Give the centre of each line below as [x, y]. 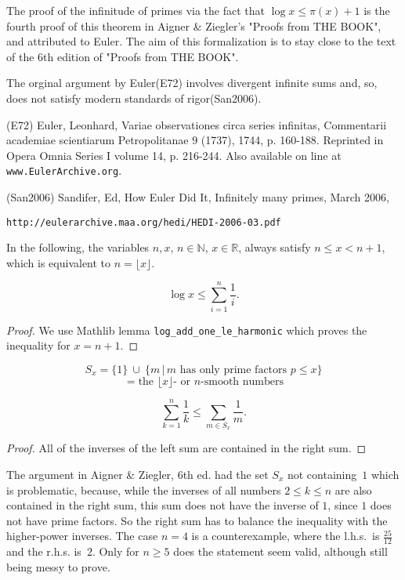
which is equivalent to [59, 262]
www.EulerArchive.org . [64, 170]
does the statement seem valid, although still [280, 551]
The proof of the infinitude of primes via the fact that [136, 10]
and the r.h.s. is [44, 551]
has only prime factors [233, 370]
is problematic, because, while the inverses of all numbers [144, 489]
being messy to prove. [58, 566]
